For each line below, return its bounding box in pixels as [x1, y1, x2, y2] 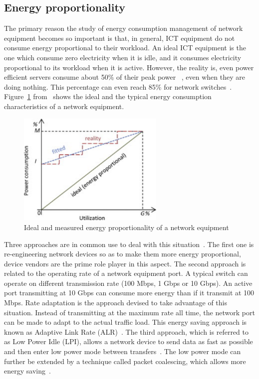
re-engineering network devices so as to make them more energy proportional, [4, 249, 241, 259]
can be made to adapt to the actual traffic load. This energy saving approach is [4, 317, 247, 327]
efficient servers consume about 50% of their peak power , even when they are [4, 72, 245, 82]
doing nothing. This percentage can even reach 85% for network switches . [4, 81, 232, 92]
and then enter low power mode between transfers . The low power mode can [4, 346, 241, 357]
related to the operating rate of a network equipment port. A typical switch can [4, 268, 248, 278]
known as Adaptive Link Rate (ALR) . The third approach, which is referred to [4, 326, 249, 337]
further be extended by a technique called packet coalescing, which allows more [4, 356, 246, 366]
